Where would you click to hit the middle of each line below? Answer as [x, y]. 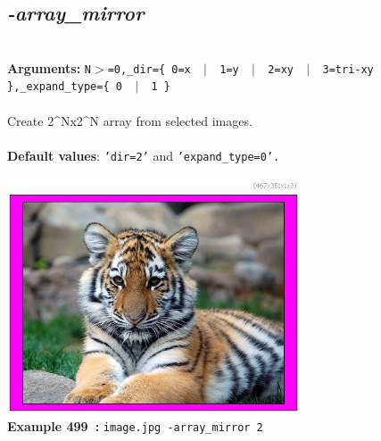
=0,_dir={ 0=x [149, 69]
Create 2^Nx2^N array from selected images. [130, 120]
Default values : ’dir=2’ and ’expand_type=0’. [144, 155]
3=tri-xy [348, 69]
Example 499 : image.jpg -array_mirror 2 [135, 425]
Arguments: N [50, 67]
